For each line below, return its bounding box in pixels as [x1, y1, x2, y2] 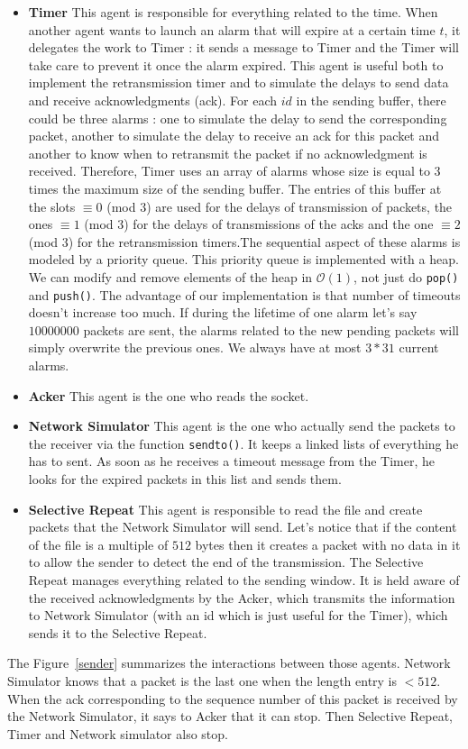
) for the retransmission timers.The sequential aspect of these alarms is [68, 232, 461, 251]
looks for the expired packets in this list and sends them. [28, 470, 342, 489]
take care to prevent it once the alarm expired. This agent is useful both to [28, 55, 444, 74]
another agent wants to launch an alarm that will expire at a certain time [28, 20, 436, 39]
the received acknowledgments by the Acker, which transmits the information [28, 588, 455, 607]
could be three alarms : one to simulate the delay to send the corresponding [28, 108, 447, 127]
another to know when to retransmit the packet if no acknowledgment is [28, 143, 427, 162]
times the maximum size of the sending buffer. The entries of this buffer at [28, 178, 442, 197]
